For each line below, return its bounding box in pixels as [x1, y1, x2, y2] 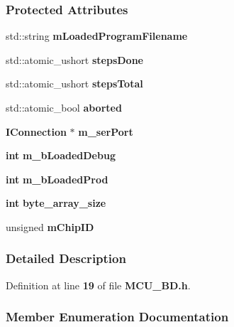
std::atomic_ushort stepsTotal [6, 76, 143, 91]
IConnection [6, 124, 67, 139]
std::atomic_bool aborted [6, 100, 122, 114]
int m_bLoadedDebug [6, 148, 116, 163]
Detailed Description [6, 250, 126, 267]
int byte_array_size [6, 195, 106, 210]
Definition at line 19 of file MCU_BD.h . [6, 277, 191, 292]
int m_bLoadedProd [6, 171, 108, 186]
